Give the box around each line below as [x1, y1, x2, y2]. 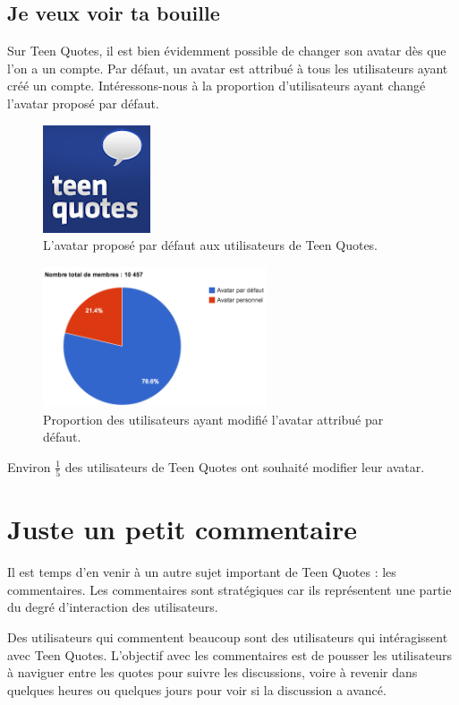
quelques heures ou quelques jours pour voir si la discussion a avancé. [7, 680, 387, 699]
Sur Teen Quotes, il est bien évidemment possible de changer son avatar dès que [7, 41, 446, 60]
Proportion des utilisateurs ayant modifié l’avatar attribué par [43, 409, 384, 428]
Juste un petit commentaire [7, 511, 357, 547]
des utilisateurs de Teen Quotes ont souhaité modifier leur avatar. [64, 457, 425, 476]
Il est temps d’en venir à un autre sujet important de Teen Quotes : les [7, 563, 396, 581]
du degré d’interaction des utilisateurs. [7, 598, 218, 616]
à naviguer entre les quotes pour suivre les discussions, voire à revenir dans [7, 663, 418, 682]
